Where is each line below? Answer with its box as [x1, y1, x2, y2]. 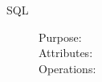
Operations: [39, 59, 96, 76]
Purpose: [39, 28, 82, 45]
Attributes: [39, 44, 93, 61]
